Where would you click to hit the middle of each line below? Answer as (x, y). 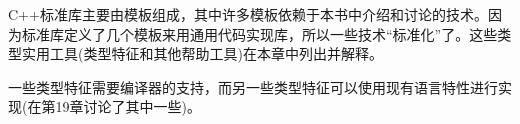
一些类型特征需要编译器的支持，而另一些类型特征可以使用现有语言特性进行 (253, 86)
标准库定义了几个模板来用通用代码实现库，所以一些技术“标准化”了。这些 (259, 33)
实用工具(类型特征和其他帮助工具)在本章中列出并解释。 (202, 53)
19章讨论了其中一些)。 (128, 106)
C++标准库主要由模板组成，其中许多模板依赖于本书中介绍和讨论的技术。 (248, 14)
